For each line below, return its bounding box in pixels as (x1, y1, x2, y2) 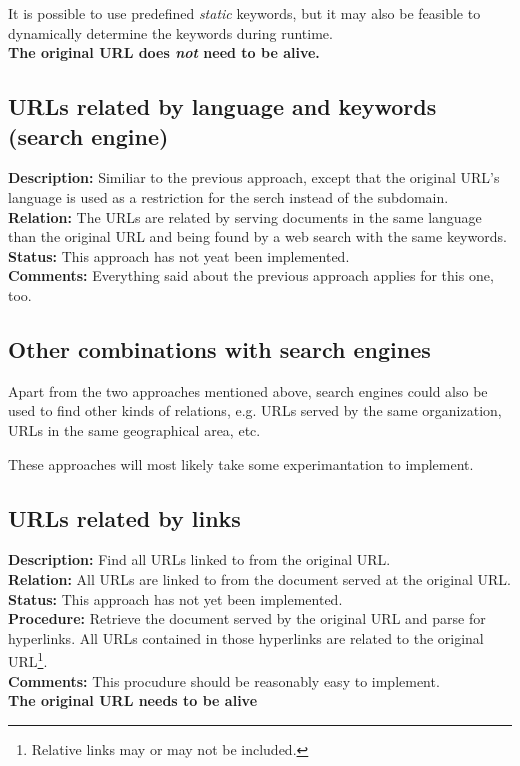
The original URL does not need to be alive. (8, 42, 320, 63)
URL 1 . (8, 648, 48, 671)
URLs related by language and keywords (8, 91, 437, 122)
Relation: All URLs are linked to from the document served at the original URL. (8, 568, 511, 589)
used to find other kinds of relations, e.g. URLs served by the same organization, (8, 400, 502, 421)
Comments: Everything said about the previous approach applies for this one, (8, 265, 494, 286)
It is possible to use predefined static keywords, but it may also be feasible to (8, 3, 481, 23)
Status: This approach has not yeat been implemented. (8, 245, 350, 266)
